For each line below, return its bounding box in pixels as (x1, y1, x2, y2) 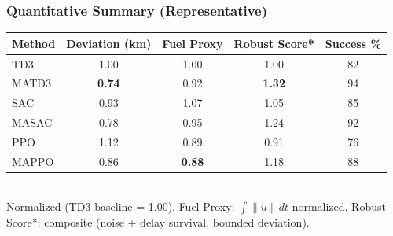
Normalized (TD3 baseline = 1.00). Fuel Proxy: (6, 198, 235, 215)
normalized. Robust (292, 198, 386, 215)
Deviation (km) (66, 35, 152, 51)
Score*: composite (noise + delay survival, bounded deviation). (6, 214, 310, 230)
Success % (325, 35, 381, 51)
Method (12, 35, 56, 51)
